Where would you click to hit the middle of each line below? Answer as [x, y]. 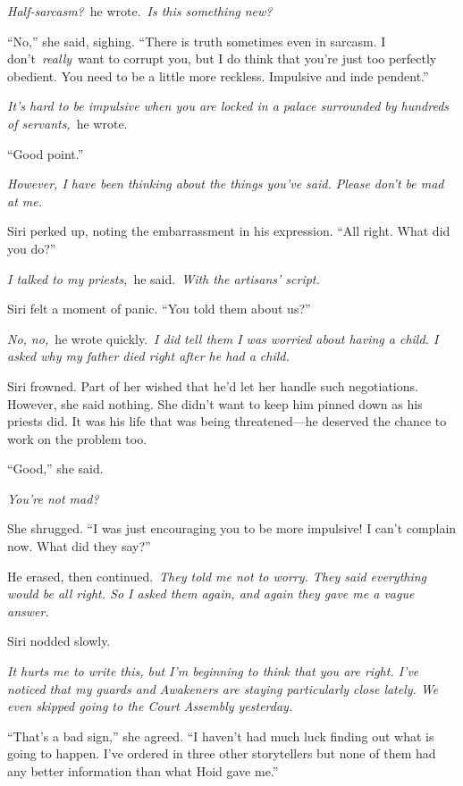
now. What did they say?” [79, 546]
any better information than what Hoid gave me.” [143, 771]
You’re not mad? [53, 498]
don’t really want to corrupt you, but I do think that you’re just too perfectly [222, 59]
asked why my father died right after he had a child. [148, 356]
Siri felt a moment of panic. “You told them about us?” [159, 309]
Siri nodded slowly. [59, 641]
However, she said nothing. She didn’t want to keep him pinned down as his [215, 403]
